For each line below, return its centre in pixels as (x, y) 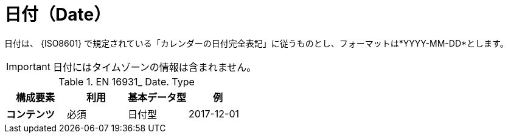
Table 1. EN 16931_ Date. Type (127, 81)
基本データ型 (157, 97)
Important (28, 66)
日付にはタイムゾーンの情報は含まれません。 (155, 67)
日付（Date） (58, 15)
